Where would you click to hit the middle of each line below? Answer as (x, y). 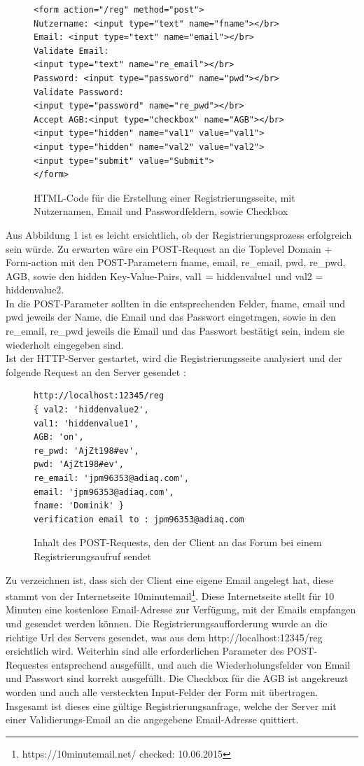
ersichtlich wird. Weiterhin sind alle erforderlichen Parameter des (145, 651)
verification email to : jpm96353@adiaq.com (139, 519)
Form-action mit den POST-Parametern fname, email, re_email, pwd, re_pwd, (176, 262)
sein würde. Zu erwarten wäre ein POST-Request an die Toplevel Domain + (169, 248)
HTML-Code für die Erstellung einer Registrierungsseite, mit (164, 197)
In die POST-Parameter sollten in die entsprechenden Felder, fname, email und (176, 303)
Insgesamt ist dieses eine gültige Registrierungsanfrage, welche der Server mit (171, 705)
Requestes (27, 664)
